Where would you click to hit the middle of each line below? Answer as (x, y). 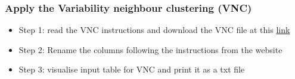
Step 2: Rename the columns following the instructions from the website (150, 49)
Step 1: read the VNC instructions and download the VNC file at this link (154, 30)
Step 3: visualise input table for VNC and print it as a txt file (132, 69)
